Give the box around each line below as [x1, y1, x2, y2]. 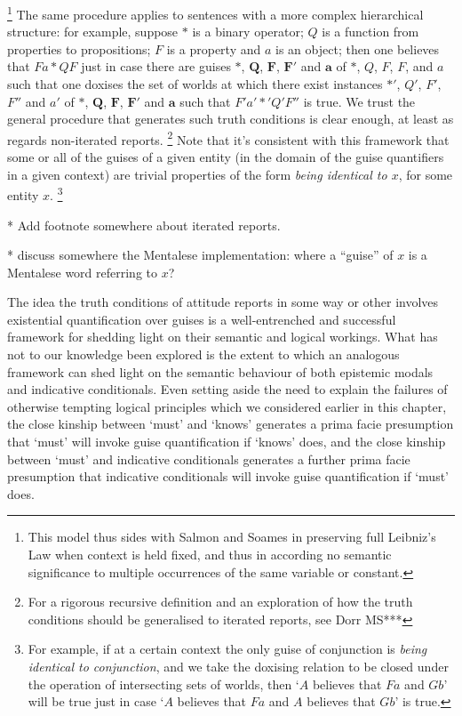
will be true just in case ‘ [28, 692, 164, 711]
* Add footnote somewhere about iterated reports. [7, 215, 281, 234]
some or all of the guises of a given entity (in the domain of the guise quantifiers [7, 148, 444, 166]
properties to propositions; [7, 39, 151, 58]
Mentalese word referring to [7, 262, 158, 281]
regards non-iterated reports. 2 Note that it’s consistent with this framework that [7, 127, 450, 149]
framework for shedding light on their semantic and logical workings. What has [7, 327, 438, 346]
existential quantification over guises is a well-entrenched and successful [7, 310, 396, 328]
